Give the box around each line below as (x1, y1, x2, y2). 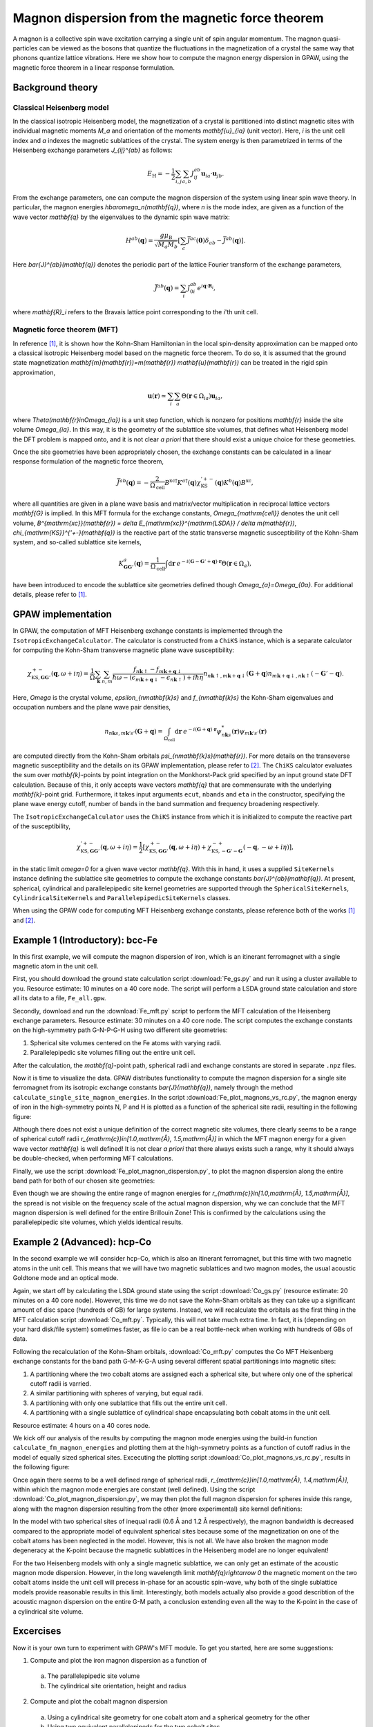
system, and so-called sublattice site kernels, (12, 538, 142, 546)
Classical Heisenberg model (12, 102, 109, 112)
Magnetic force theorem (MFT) (12, 325, 119, 334)
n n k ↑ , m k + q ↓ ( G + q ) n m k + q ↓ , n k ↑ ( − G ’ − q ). (203, 670, 345, 680)
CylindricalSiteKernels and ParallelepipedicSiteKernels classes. (12, 894, 231, 901)
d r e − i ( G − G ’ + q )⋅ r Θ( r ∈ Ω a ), (168, 558, 252, 569)
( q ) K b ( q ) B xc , (214, 477, 254, 486)
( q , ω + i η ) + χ (169, 843, 212, 851)
